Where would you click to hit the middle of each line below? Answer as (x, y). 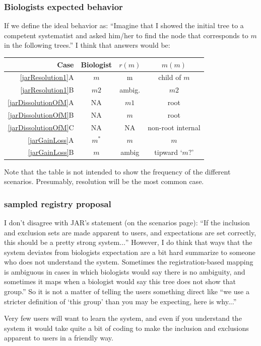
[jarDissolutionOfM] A (41, 102)
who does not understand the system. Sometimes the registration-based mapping (129, 262)
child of (170, 77)
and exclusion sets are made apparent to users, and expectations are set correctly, (130, 232)
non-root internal (174, 127)
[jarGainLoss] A (51, 140)
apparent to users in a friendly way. (59, 338)
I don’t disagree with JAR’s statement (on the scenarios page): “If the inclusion (127, 222)
